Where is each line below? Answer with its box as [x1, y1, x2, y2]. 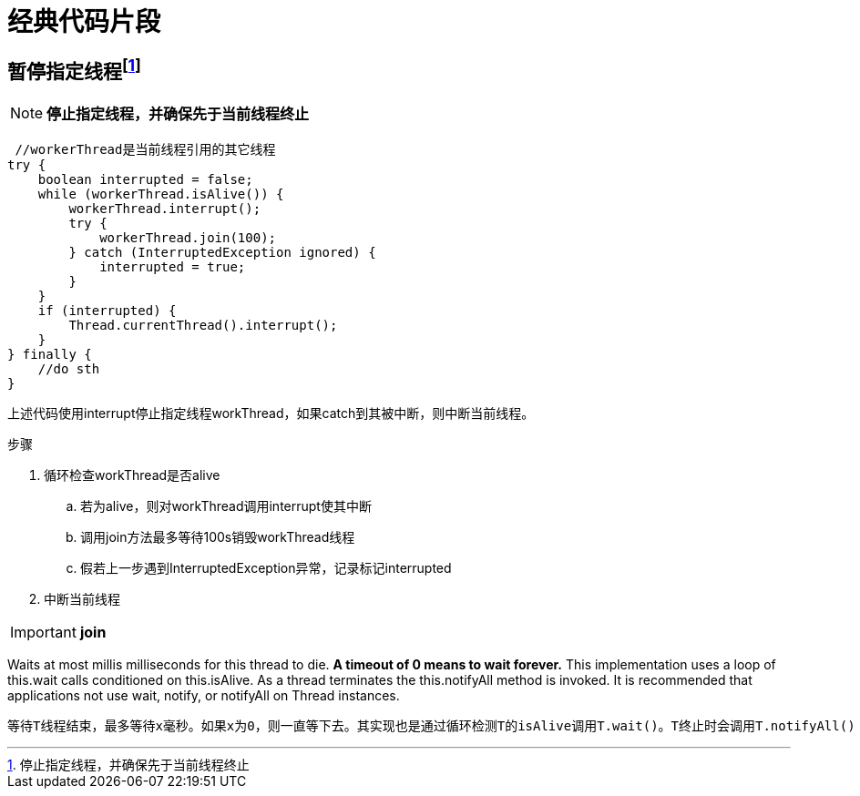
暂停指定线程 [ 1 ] [7, 55, 141, 83]
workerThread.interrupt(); [68, 201, 261, 217]
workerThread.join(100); [99, 230, 277, 246]
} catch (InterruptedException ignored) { [68, 245, 376, 260]
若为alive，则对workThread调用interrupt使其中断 [80, 498, 372, 515]
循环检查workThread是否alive [44, 467, 220, 484]
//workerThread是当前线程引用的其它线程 [15, 142, 276, 158]
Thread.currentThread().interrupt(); [68, 318, 338, 333]
